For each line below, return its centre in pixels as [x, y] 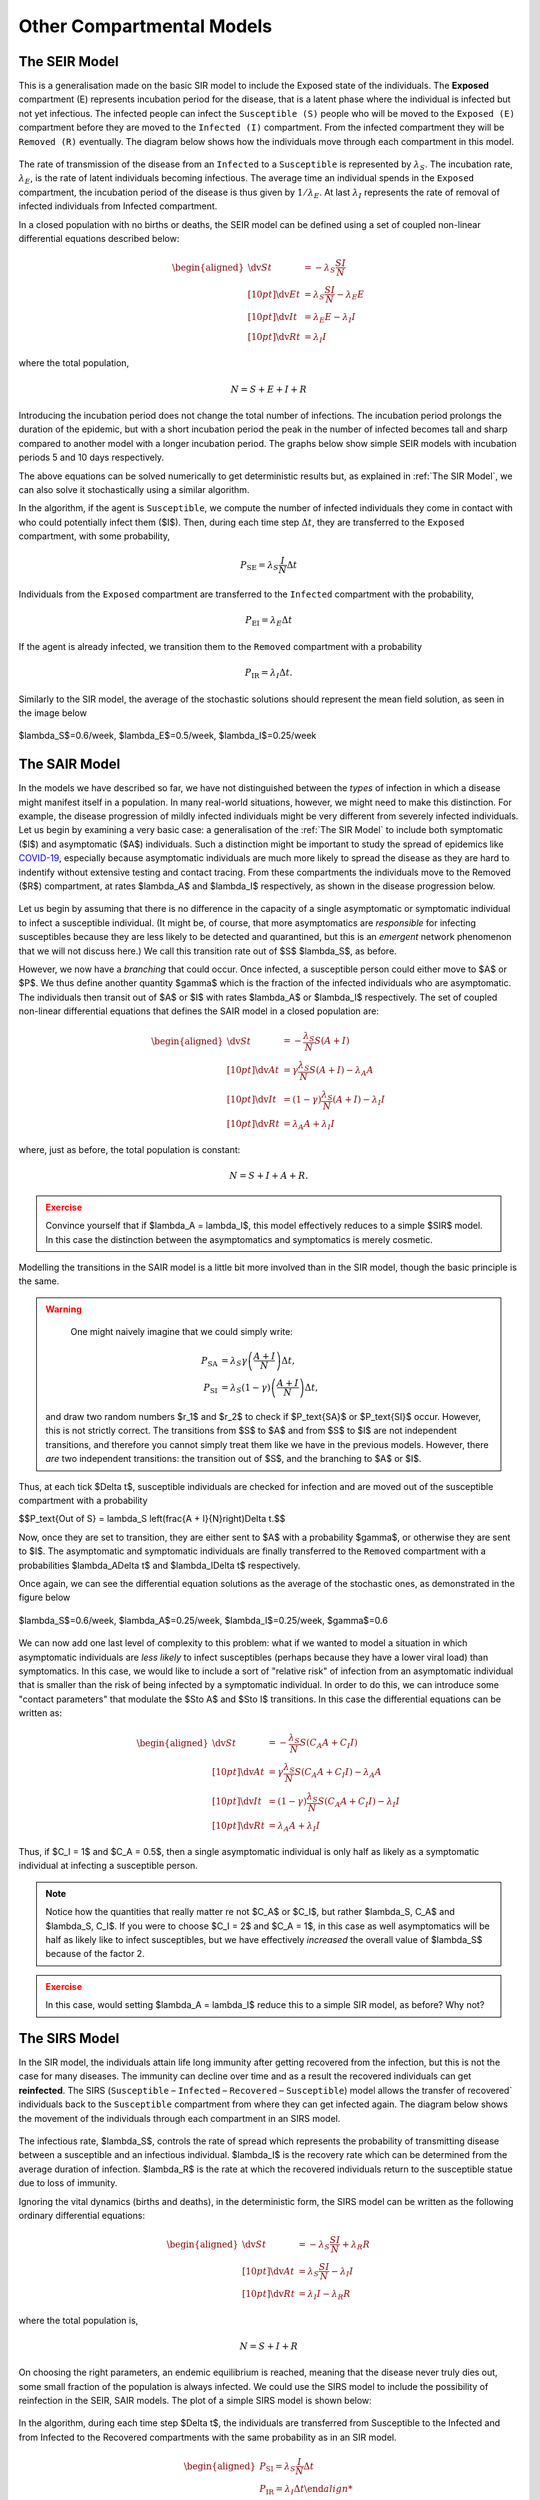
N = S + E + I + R [268, 389]
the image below [52, 713]
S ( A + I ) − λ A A [341, 1072]
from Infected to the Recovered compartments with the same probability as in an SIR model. [207, 2437]
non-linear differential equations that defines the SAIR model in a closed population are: [199, 1011]
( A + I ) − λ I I [359, 1101]
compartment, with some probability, [94, 536]
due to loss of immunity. [68, 2183]
